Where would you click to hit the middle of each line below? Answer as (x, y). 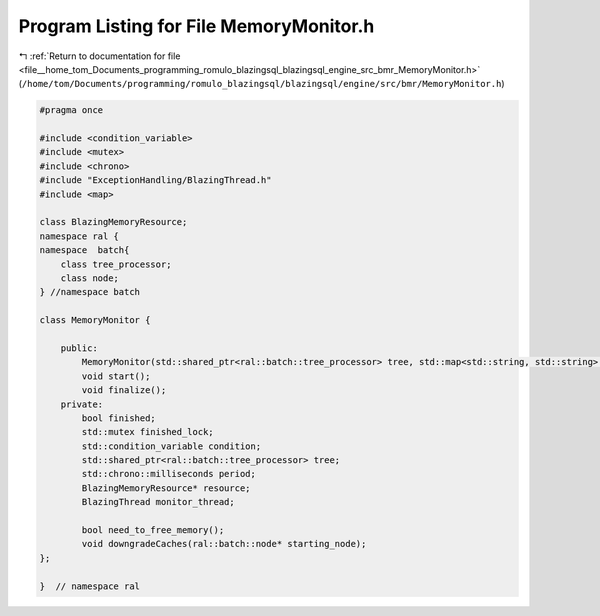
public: (79, 348)
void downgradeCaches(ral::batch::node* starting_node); (224, 544)
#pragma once (71, 110)
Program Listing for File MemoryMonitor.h (196, 26)
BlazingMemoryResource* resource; (166, 488)
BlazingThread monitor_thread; (158, 502)
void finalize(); (124, 390)
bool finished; (119, 418)
